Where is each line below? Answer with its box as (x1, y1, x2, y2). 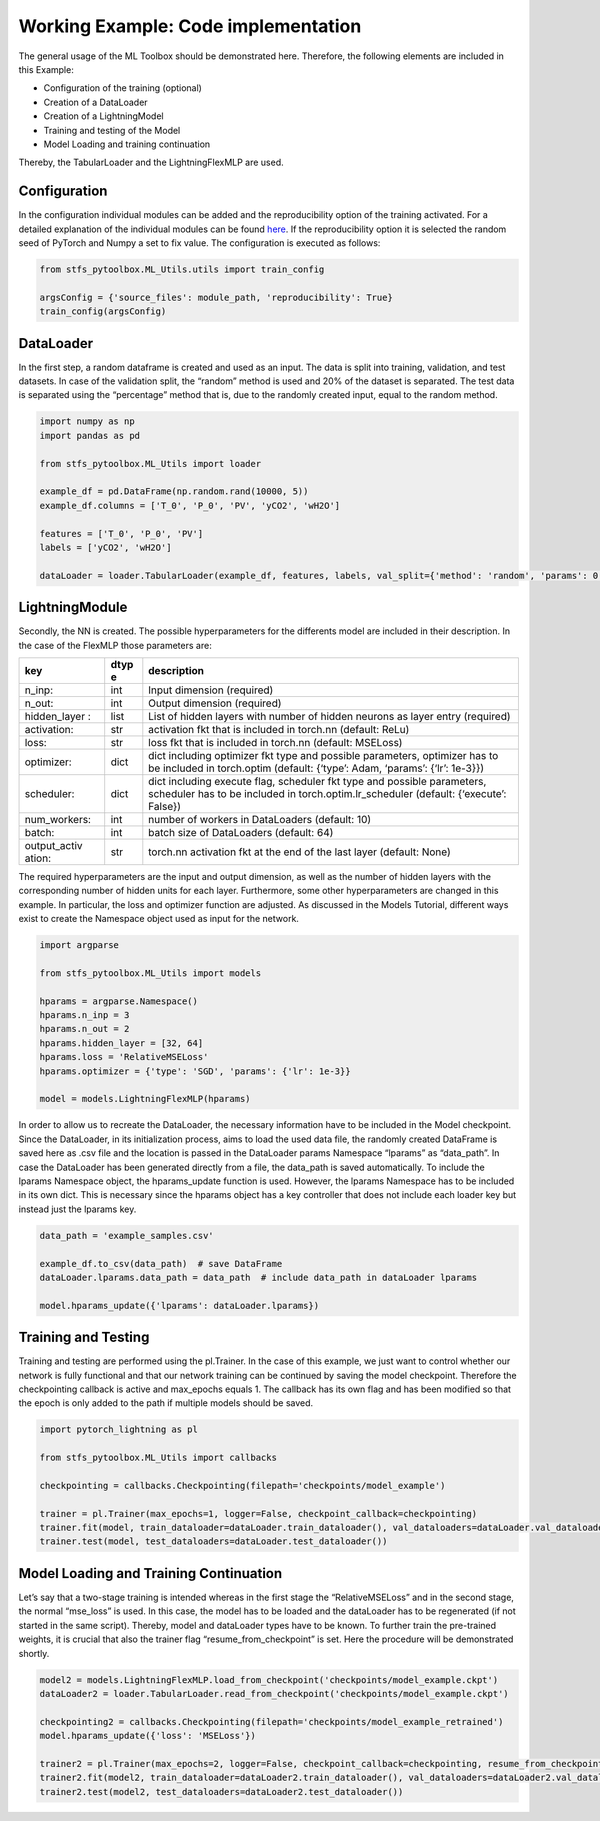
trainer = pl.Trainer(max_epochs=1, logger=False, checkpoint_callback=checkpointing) (39, 1508, 478, 1519)
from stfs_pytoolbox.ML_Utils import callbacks (39, 1452, 277, 1464)
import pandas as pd (39, 430, 140, 441)
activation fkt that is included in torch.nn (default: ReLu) (148, 722, 410, 736)
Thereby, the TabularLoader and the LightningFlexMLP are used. (18, 156, 284, 169)
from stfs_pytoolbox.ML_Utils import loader (39, 458, 262, 469)
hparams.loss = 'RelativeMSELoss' (39, 1051, 209, 1063)
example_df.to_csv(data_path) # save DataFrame (39, 1258, 283, 1269)
